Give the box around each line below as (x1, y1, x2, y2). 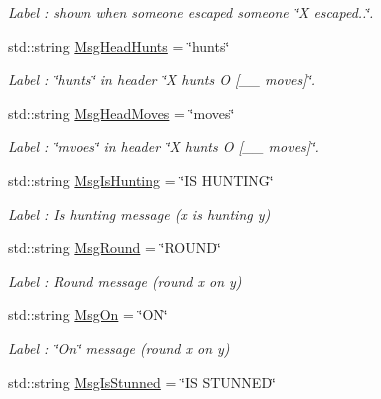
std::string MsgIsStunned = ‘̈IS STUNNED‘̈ (8, 371, 276, 392)
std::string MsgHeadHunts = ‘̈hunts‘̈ (8, 35, 230, 56)
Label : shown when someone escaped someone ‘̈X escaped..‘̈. (8, 2, 374, 22)
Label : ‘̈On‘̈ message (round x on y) (8, 337, 230, 358)
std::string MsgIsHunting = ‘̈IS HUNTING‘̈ (8, 169, 274, 190)
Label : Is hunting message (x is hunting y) (8, 203, 271, 224)
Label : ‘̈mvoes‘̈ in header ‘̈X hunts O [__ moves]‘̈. (8, 136, 319, 157)
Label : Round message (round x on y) (8, 270, 242, 291)
